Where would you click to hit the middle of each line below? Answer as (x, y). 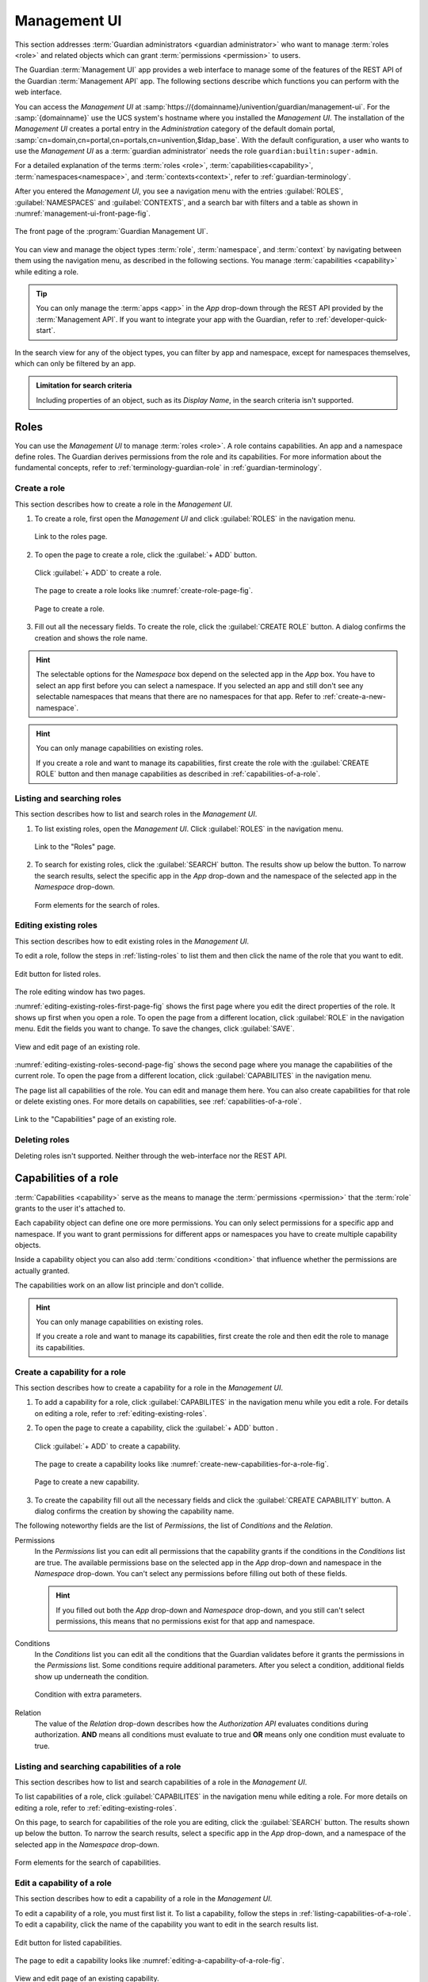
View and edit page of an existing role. (77, 1046)
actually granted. (42, 1270)
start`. (46, 331)
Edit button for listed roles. (58, 974)
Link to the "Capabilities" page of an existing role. (96, 1119)
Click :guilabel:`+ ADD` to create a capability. (108, 1446)
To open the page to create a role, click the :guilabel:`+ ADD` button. (146, 554)
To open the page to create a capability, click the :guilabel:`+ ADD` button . (157, 1428)
